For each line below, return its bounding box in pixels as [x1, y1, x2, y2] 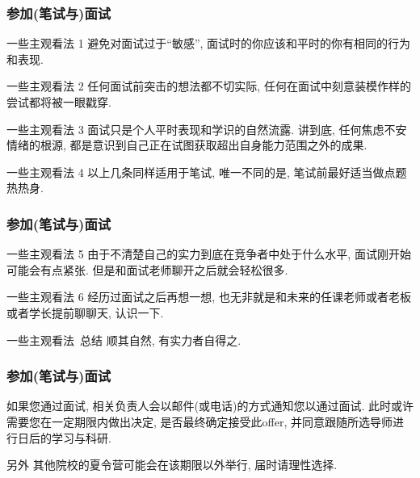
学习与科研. [51, 429, 111, 446]
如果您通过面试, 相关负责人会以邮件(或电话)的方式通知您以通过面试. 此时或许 [6, 397, 414, 414]
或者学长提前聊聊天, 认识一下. [6, 304, 164, 321]
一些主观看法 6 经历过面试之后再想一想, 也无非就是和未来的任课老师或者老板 [6, 288, 411, 305]
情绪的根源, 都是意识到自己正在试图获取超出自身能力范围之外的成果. [6, 136, 367, 153]
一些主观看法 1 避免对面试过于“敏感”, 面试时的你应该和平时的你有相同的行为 [6, 35, 411, 52]
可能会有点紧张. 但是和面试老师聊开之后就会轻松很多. [6, 261, 288, 278]
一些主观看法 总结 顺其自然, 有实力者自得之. [6, 331, 241, 348]
